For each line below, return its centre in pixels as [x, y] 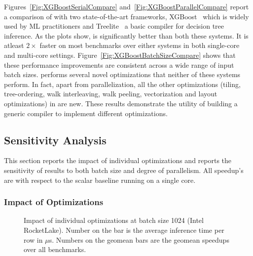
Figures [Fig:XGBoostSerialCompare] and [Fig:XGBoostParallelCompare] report [126, 6]
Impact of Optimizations [54, 202]
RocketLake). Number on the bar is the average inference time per [124, 230]
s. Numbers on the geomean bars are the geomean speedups [139, 239]
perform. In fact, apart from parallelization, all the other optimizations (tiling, [122, 84]
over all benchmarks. [55, 249]
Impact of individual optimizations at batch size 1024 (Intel [114, 220]
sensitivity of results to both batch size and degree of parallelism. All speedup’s [124, 170]
